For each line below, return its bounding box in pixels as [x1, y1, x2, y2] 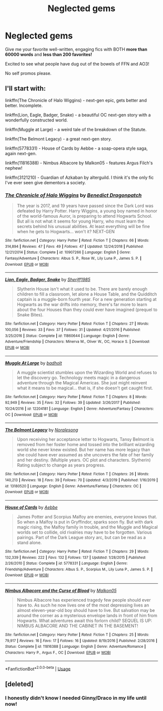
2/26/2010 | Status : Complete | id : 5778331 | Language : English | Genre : [5, 561, 128, 566]
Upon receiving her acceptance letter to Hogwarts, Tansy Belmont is [16, 436, 154, 442]
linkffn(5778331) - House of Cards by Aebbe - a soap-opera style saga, [5, 145, 148, 151]
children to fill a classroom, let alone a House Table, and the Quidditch [16, 291, 157, 297]
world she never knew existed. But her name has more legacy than [16, 447, 150, 452]
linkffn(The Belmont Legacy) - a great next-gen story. [5, 136, 112, 141]
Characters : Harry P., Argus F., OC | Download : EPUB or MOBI [5, 650, 111, 655]
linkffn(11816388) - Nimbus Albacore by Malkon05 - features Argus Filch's [5, 160, 153, 166]
